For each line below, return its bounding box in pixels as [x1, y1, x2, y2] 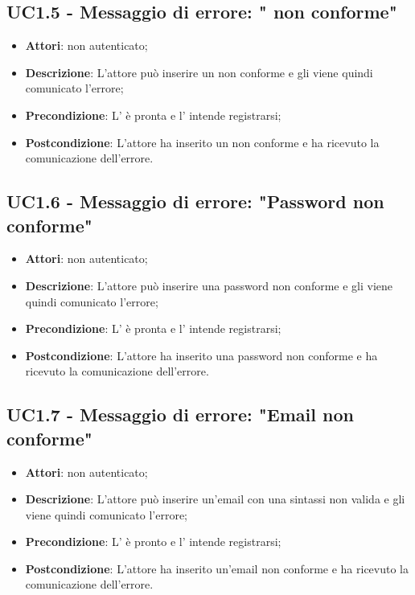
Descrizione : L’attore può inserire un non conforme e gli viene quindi [25, 64, 373, 80]
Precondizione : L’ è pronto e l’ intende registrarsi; [25, 533, 281, 550]
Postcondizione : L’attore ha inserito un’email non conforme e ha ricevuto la [25, 560, 409, 577]
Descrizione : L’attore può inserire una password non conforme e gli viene [25, 277, 393, 293]
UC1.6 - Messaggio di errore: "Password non [6, 189, 384, 214]
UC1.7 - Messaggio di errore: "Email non [6, 402, 354, 427]
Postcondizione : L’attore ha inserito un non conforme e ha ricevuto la [25, 133, 380, 150]
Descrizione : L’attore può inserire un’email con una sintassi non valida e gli [25, 490, 405, 507]
